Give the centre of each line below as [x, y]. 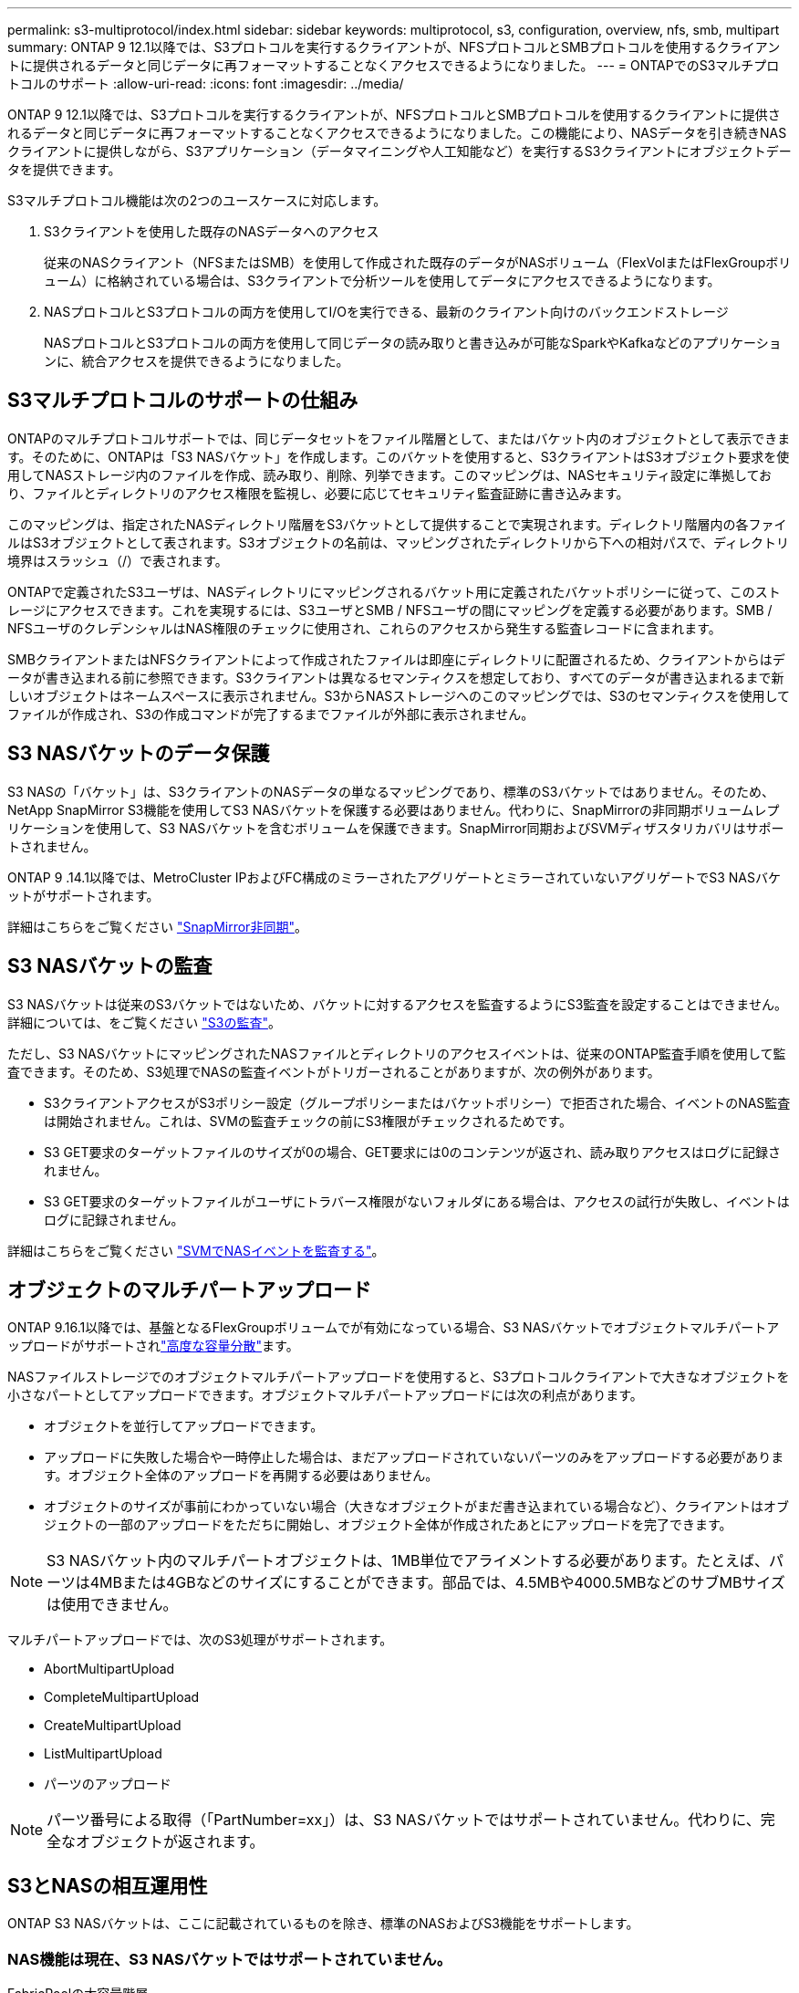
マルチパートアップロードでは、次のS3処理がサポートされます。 [200, 1640]
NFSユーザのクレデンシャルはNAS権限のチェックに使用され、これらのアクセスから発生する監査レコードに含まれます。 [364, 628]
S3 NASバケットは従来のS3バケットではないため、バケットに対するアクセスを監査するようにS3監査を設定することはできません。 [397, 1004]
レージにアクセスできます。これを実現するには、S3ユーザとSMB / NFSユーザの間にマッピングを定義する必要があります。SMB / [390, 610]
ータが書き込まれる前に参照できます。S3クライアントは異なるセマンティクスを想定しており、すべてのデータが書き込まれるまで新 [396, 677]
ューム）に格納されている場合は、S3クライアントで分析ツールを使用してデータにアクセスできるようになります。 [382, 281]
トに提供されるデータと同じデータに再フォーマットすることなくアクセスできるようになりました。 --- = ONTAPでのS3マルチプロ [394, 65]
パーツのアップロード [108, 1784]
